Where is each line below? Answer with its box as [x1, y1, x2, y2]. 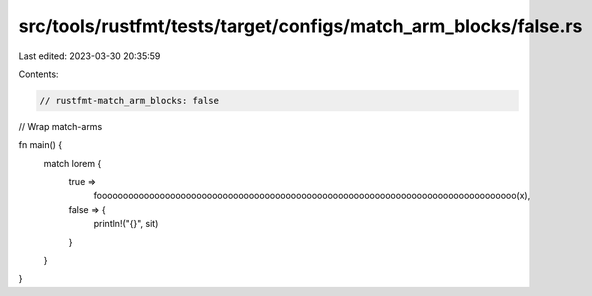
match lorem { [43, 157, 102, 169]
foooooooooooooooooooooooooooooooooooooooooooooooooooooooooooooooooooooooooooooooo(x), [93, 190, 531, 202]
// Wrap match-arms [18, 120, 103, 132]
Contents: [18, 68, 59, 80]
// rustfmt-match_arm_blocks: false [39, 95, 220, 106]
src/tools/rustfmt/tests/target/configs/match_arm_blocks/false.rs [18, 15, 583, 37]
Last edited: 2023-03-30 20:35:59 [18, 50, 161, 62]
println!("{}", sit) [93, 218, 159, 230]
